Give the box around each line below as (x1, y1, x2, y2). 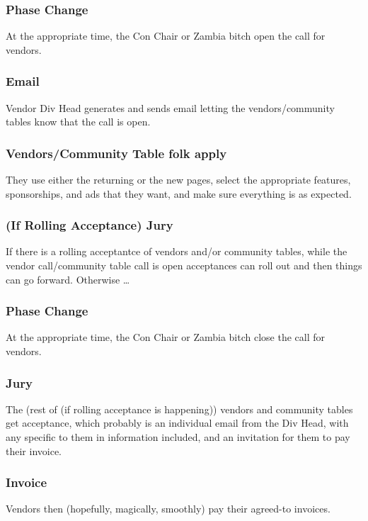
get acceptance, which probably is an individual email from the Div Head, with (6, 415, 349, 430)
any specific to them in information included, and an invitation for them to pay (6, 430, 350, 444)
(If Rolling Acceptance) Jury (6, 216, 173, 234)
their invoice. (6, 443, 62, 458)
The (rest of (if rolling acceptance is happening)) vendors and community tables (6, 401, 353, 416)
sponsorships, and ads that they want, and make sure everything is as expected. (6, 186, 352, 201)
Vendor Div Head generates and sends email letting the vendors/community (6, 100, 335, 115)
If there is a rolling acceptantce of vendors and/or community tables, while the (6, 244, 347, 259)
